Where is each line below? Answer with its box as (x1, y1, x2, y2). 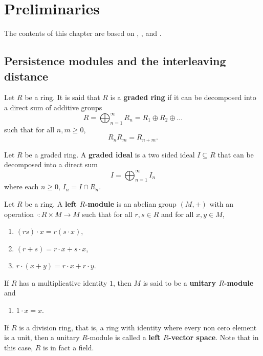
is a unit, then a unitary (4, 332, 80, 343)
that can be (217, 149, 254, 160)
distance (4, 68, 48, 84)
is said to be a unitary (143, 277, 216, 288)
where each (4, 181, 39, 192)
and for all (161, 208, 194, 219)
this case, (4, 342, 33, 352)
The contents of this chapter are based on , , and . (4, 28, 162, 38)
